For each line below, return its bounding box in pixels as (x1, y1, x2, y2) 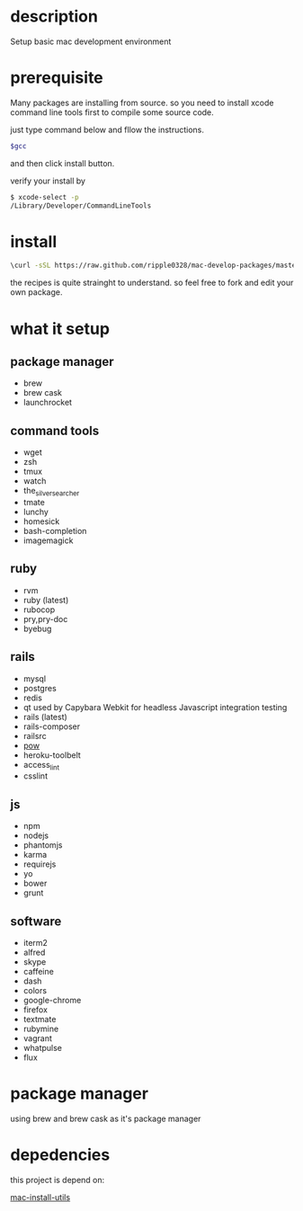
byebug (22, 623, 52, 634)
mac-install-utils (10, 1191, 71, 1202)
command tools (10, 423, 100, 438)
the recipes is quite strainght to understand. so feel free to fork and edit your (10, 277, 294, 289)
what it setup (10, 318, 111, 339)
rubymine (22, 1023, 59, 1034)
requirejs (22, 859, 57, 869)
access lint (22, 759, 59, 772)
